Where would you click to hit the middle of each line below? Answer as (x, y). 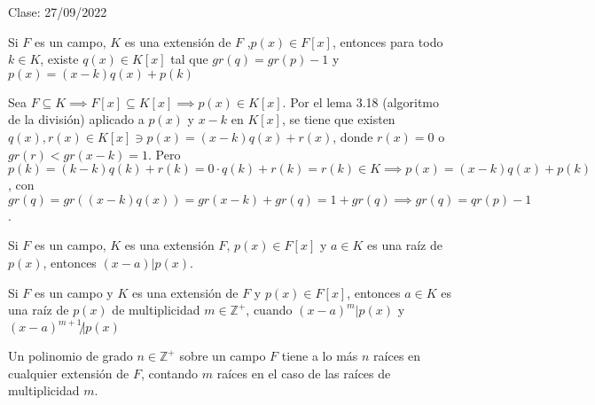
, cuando (269, 310)
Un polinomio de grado (70, 356)
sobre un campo (223, 356)
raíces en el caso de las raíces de (304, 373)
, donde (353, 136)
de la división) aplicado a (76, 119)
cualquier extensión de (69, 373)
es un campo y (74, 292)
